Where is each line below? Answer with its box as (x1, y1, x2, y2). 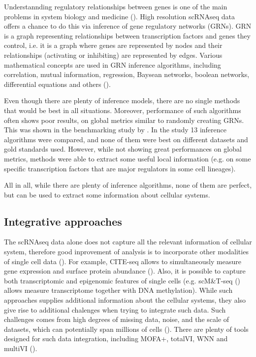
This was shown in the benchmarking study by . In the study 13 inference (4, 124, 226, 135)
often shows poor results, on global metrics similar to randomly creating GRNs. (4, 115, 244, 125)
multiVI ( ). (4, 343, 37, 354)
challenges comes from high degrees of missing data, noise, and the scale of (4, 314, 229, 324)
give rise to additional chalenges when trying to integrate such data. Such (4, 304, 226, 315)
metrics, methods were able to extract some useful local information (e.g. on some (4, 153, 251, 163)
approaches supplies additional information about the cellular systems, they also (4, 295, 246, 305)
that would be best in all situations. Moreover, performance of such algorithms (4, 105, 241, 115)
